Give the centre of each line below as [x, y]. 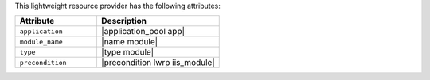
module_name [41, 42]
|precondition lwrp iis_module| [158, 63]
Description [124, 21]
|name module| [129, 42]
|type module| [127, 52]
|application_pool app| [143, 32]
